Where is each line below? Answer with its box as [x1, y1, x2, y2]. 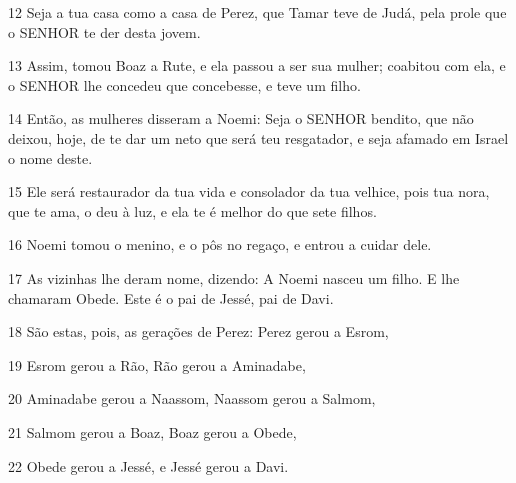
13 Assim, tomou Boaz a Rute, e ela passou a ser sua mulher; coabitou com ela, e [8, 55, 506, 76]
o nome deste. [8, 147, 93, 168]
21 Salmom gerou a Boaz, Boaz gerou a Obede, [8, 421, 297, 442]
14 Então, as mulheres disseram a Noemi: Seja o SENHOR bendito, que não [8, 108, 474, 129]
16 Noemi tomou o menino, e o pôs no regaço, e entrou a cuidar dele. [8, 234, 432, 255]
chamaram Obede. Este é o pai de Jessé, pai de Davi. [8, 287, 334, 308]
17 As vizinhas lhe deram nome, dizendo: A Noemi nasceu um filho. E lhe [8, 267, 460, 288]
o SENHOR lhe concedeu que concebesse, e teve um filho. [8, 74, 361, 95]
